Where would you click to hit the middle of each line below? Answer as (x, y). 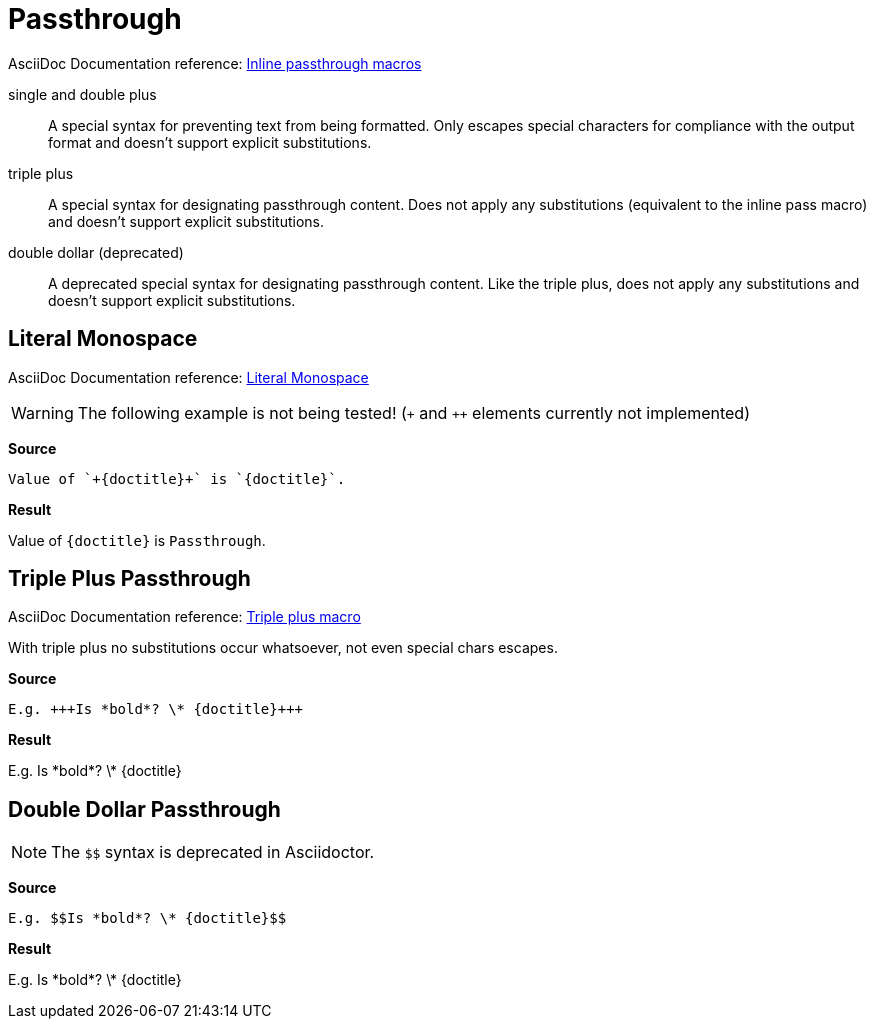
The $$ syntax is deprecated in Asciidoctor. (213, 852)
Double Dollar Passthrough (144, 809)
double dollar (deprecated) (96, 252)
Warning (42, 412)
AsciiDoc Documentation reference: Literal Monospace (188, 377)
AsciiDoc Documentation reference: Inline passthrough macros (215, 63)
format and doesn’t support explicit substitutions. (210, 142)
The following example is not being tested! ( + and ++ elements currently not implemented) (413, 412)
